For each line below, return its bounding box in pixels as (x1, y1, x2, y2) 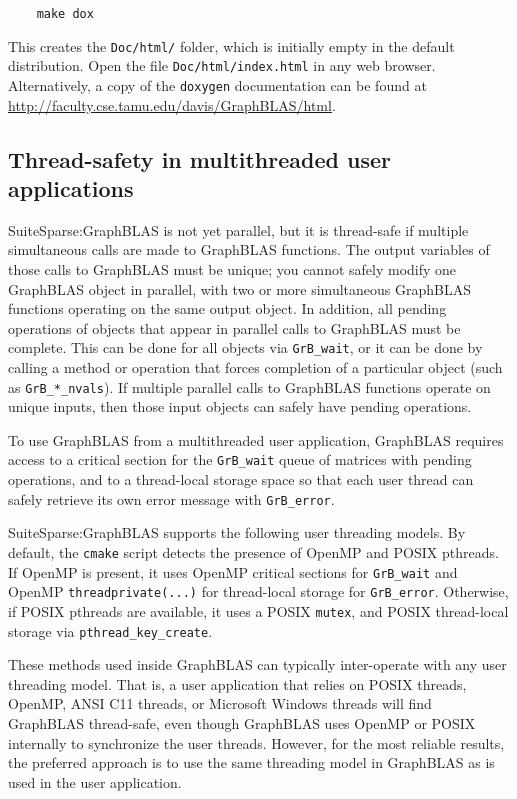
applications (8, 173, 134, 203)
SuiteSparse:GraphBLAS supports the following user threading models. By (8, 522, 466, 543)
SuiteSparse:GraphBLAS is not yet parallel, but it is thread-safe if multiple (8, 219, 469, 240)
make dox (36, 7, 94, 21)
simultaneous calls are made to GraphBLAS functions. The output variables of (8, 239, 490, 260)
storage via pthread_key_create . (8, 620, 213, 641)
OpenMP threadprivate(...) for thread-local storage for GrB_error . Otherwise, (8, 581, 509, 602)
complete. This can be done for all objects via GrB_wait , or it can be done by (8, 337, 483, 358)
